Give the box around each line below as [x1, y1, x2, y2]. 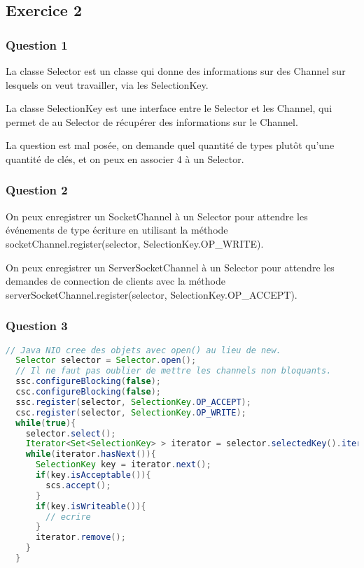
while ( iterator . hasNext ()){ [25, 449, 156, 460]
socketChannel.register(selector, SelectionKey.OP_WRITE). [6, 236, 264, 250]
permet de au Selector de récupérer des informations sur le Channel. [6, 114, 298, 129]
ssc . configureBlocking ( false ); [15, 376, 161, 387]
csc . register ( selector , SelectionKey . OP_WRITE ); [15, 407, 246, 418]
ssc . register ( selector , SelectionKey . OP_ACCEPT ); [15, 397, 251, 407]
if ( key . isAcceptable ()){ [35, 470, 151, 481]
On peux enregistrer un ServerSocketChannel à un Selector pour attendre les [6, 260, 335, 274]
